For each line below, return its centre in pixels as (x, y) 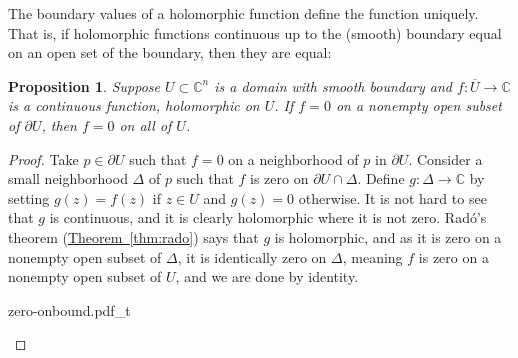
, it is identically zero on (252, 256)
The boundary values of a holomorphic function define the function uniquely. (243, 13)
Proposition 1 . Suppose (84, 85)
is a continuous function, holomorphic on (134, 105)
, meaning (372, 256)
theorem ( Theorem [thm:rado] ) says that (133, 236)
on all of (145, 124)
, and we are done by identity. (267, 276)
